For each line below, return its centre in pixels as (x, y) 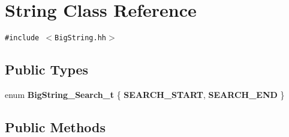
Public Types (47, 69)
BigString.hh (80, 38)
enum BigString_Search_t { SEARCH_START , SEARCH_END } (145, 94)
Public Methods (55, 126)
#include (22, 38)
